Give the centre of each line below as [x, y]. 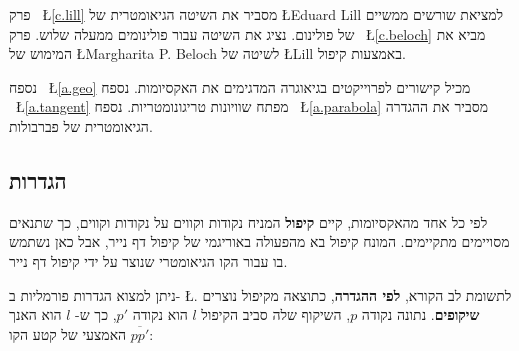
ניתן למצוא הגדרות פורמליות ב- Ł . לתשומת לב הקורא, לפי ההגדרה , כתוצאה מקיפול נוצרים [260, 294]
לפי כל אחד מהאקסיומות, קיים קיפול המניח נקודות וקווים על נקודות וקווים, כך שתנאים [248, 221]
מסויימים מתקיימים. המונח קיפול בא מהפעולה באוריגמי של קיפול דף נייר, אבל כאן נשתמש [259, 241]
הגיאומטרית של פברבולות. [81, 125]
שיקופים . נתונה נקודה [420, 314]
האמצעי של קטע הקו [68, 333]
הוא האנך [35, 314]
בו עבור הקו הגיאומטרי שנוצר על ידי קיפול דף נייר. [148, 260]
